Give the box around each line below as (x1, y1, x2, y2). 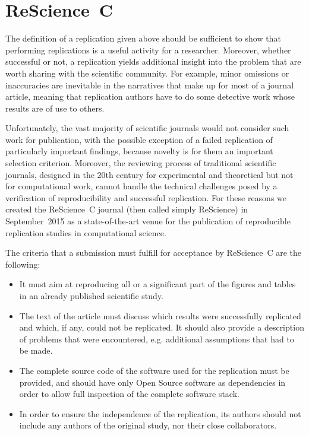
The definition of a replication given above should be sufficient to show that (5, 32, 281, 45)
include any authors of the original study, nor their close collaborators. (19, 419, 277, 431)
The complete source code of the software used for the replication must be (19, 364, 289, 376)
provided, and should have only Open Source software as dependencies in (19, 376, 286, 388)
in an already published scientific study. (19, 290, 163, 301)
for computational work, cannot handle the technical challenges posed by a (5, 180, 278, 192)
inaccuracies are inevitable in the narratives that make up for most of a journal (5, 78, 294, 91)
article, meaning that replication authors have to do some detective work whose (5, 90, 295, 103)
